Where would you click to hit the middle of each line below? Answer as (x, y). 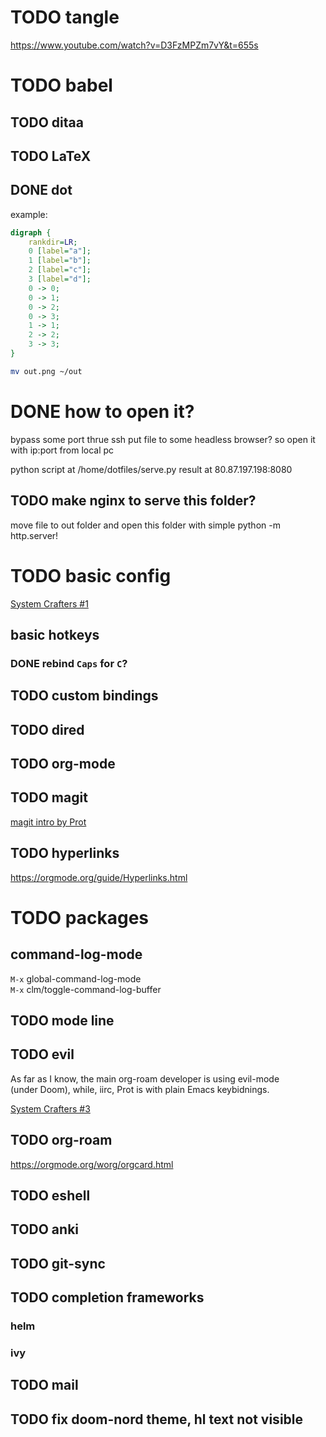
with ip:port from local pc (62, 450)
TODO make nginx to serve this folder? (133, 501)
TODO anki (45, 1229)
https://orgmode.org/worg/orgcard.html (92, 1164)
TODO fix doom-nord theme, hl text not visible (157, 1419)
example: (29, 214)
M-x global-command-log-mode (76, 978)
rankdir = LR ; (53, 242)
